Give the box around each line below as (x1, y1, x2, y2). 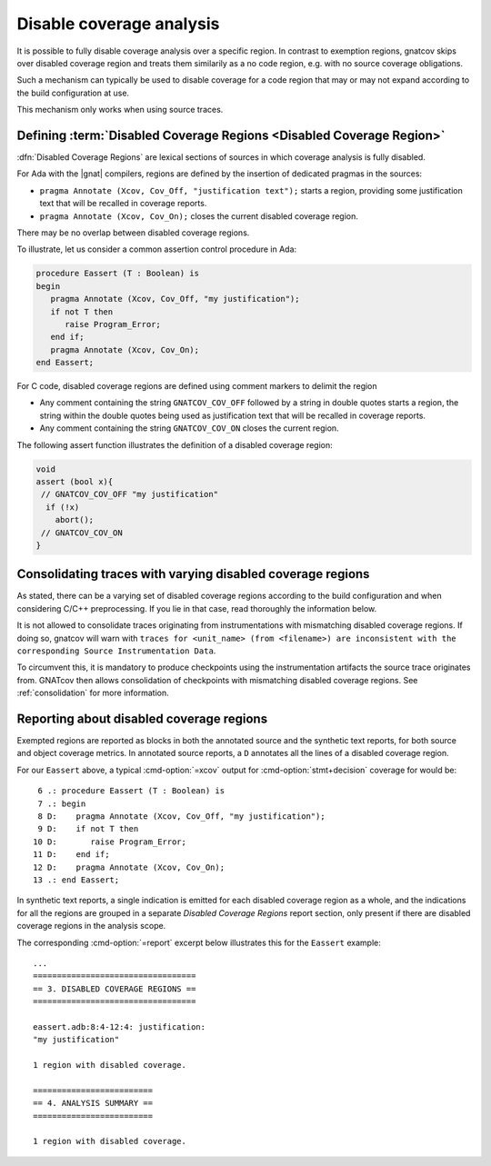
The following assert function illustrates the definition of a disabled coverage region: (16, 439, 333, 450)
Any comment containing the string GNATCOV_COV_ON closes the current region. (39, 423, 340, 434)
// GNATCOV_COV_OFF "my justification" (41, 489, 218, 500)
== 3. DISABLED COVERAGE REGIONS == (33, 983, 196, 994)
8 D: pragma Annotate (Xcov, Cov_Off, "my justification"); (37, 812, 326, 822)
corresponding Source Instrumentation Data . (16, 645, 216, 656)
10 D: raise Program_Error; (33, 836, 186, 847)
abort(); (55, 514, 95, 525)
